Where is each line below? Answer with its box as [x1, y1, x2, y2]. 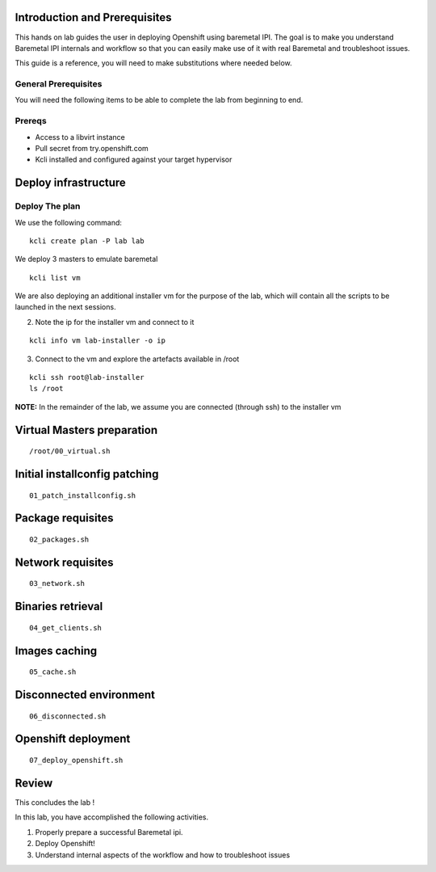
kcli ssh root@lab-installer [29, 373, 145, 382]
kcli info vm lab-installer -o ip [29, 336, 166, 345]
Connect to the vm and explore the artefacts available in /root [35, 354, 240, 364]
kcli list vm [29, 273, 81, 282]
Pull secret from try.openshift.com [35, 143, 149, 153]
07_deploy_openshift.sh [29, 756, 124, 765]
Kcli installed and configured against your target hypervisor [35, 154, 233, 165]
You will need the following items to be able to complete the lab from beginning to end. [15, 95, 304, 105]
